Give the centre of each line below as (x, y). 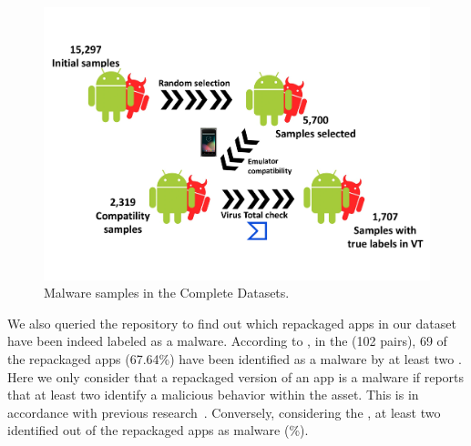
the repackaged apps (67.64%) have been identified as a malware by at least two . (235, 359)
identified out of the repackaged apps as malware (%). (158, 430)
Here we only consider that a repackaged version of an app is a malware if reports (236, 376)
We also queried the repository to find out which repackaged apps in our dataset (232, 323)
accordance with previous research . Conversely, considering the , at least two (224, 412)
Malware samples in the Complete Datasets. (167, 293)
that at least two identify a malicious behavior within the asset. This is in (213, 395)
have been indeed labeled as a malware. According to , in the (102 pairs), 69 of (227, 341)
